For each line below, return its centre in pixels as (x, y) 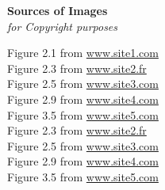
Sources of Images (58, 10)
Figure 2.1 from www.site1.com (83, 53)
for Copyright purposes (63, 26)
